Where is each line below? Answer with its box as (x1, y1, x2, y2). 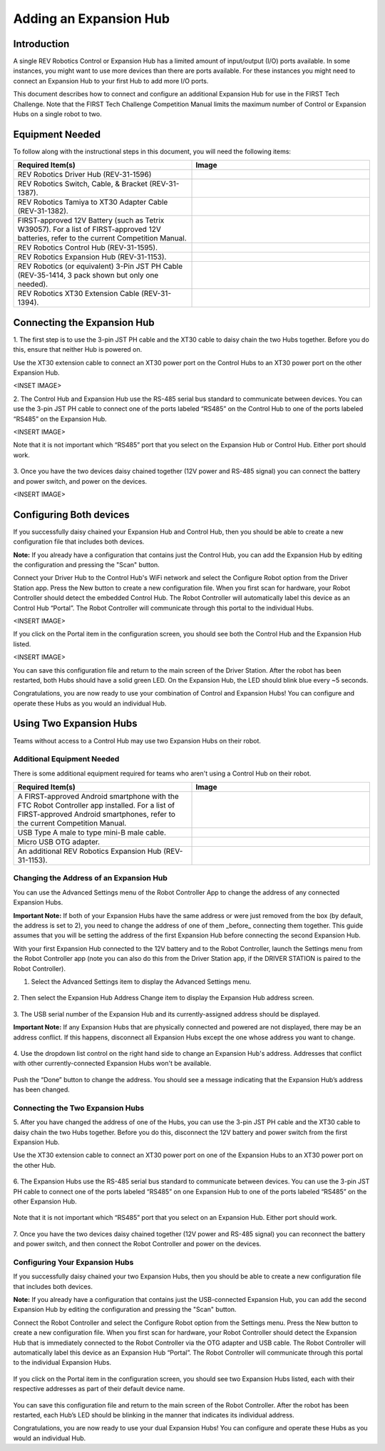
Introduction (13, 38, 70, 50)
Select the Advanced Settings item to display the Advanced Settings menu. (31, 977, 252, 986)
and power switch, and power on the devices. (13, 477, 148, 485)
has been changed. (13, 1085, 71, 1094)
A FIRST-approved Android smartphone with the (17, 792, 180, 802)
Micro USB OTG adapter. (17, 837, 100, 847)
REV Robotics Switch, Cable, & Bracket (17, 179, 148, 189)
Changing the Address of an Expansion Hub (13, 873, 168, 883)
